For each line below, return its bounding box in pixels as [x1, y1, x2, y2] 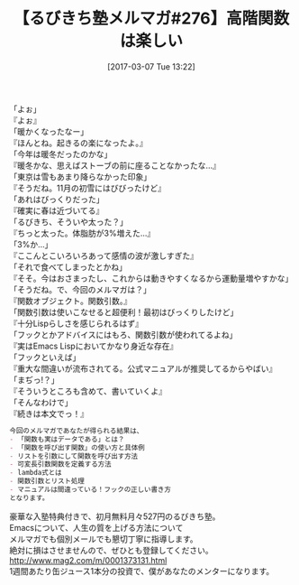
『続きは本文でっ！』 [9, 408, 88, 419]
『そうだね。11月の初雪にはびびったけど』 [9, 182, 167, 193]
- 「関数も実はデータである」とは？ [9, 434, 125, 443]
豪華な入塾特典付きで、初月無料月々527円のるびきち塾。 [9, 511, 221, 522]
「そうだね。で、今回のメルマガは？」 [9, 283, 151, 294]
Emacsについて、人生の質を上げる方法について [9, 522, 184, 533]
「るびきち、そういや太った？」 [9, 216, 128, 227]
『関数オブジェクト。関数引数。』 [9, 295, 132, 306]
